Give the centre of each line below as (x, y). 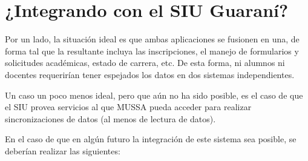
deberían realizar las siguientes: (63, 150)
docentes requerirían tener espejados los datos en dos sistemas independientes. (150, 74)
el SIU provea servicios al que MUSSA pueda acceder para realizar (128, 107)
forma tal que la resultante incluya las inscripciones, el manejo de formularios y (152, 51)
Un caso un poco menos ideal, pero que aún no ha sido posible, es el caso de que (154, 95)
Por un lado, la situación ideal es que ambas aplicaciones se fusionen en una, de (152, 39)
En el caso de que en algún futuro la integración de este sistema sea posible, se (151, 139)
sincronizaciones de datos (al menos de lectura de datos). (110, 118)
